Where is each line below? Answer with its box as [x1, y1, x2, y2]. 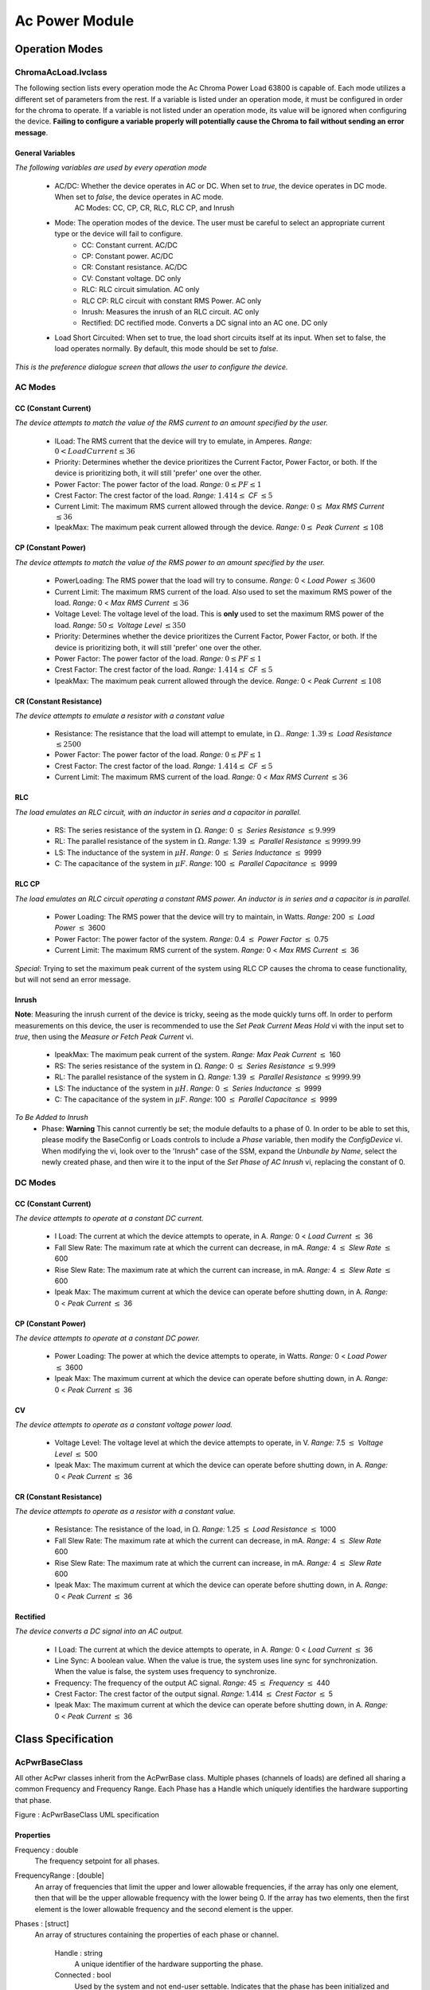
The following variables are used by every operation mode [14, 163, 207, 173]
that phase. [14, 1795, 52, 1805]
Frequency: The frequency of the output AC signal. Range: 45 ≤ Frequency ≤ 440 [54, 1678, 330, 1688]
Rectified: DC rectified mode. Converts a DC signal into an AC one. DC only [81, 318, 328, 328]
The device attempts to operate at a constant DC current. [14, 1213, 204, 1223]
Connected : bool [54, 1970, 111, 1980]
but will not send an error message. [14, 974, 131, 984]
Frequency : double [14, 1845, 79, 1855]
